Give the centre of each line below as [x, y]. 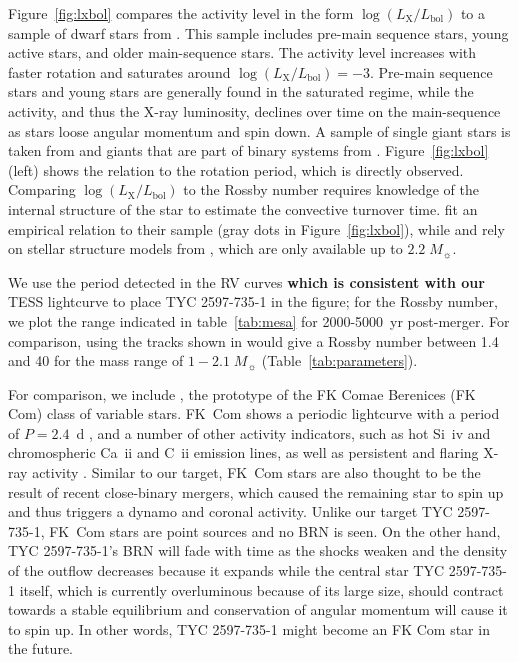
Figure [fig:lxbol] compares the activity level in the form [181, 13]
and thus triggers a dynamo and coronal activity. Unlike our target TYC [230, 511]
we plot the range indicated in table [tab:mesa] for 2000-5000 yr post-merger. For [259, 320]
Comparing [42, 189]
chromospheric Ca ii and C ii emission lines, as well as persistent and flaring [243, 452]
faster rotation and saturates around [119, 71]
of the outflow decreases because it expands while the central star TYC [226, 570]
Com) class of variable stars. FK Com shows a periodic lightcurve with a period [254, 413]
